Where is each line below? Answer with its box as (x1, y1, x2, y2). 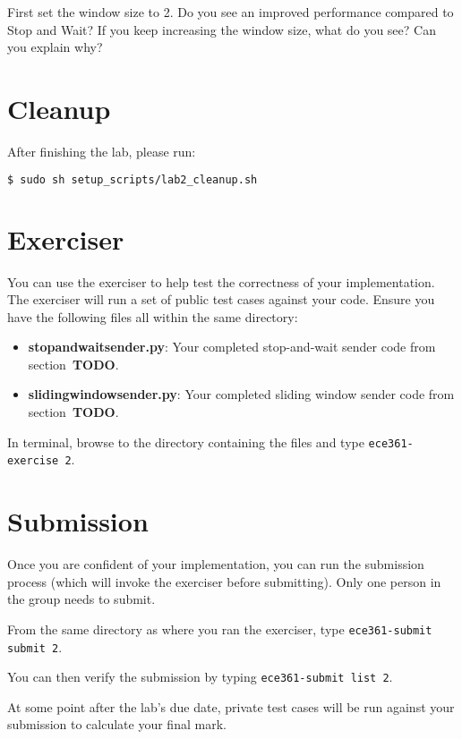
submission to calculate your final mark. (7, 715, 227, 734)
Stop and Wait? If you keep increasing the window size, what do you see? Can (7, 20, 436, 38)
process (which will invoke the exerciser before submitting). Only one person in (7, 572, 441, 590)
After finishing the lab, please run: (7, 141, 196, 160)
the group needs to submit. (7, 590, 156, 608)
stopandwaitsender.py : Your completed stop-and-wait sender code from (28, 337, 436, 356)
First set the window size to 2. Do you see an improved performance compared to (7, 3, 454, 21)
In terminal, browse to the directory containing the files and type (7, 432, 364, 451)
